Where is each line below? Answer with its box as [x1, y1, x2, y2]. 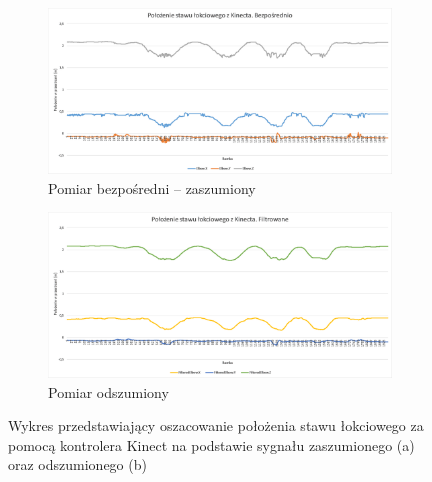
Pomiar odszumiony [48, 381, 169, 402]
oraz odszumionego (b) [8, 454, 147, 475]
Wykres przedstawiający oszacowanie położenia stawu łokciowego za [8, 415, 424, 436]
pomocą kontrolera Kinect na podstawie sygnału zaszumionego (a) [8, 434, 415, 455]
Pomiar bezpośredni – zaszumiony [48, 177, 256, 198]
